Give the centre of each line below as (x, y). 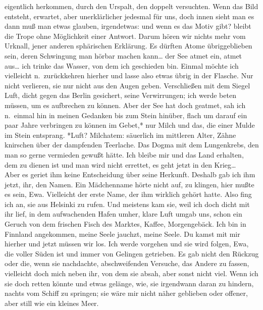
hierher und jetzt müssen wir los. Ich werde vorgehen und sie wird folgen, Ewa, (127, 244)
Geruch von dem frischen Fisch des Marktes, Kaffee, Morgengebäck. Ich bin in (125, 224)
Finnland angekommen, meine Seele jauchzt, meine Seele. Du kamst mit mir (122, 234)
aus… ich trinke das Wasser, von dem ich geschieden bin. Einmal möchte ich (122, 65)
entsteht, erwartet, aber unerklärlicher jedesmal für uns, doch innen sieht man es (129, 16)
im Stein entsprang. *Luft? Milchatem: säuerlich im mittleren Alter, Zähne (120, 135)
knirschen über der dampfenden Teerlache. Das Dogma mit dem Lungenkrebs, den (132, 145)
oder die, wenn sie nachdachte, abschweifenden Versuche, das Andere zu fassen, (127, 263)
